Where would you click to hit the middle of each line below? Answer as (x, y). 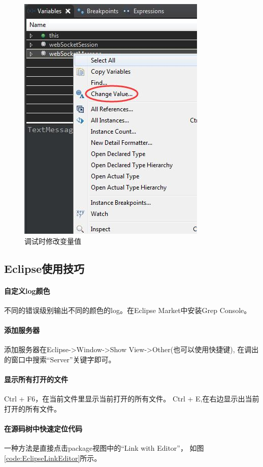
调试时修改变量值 (53, 241)
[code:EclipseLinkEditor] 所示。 (53, 458)
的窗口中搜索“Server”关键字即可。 (60, 359)
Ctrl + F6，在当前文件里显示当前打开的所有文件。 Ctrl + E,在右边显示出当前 (132, 399)
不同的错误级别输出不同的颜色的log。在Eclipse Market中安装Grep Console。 (128, 310)
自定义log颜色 (27, 290)
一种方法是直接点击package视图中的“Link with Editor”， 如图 (104, 448)
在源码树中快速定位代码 (43, 428)
